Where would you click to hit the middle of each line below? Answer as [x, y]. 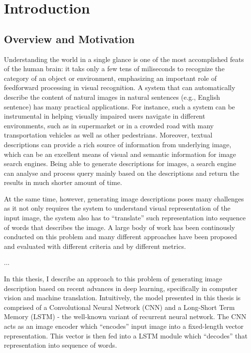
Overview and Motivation [69, 38]
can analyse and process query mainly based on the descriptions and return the [122, 173]
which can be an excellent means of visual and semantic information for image [120, 154]
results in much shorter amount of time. [63, 182]
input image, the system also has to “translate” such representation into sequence [125, 218]
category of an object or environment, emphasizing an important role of [110, 78]
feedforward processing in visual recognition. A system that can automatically [120, 87]
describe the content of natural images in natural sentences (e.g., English [112, 97]
